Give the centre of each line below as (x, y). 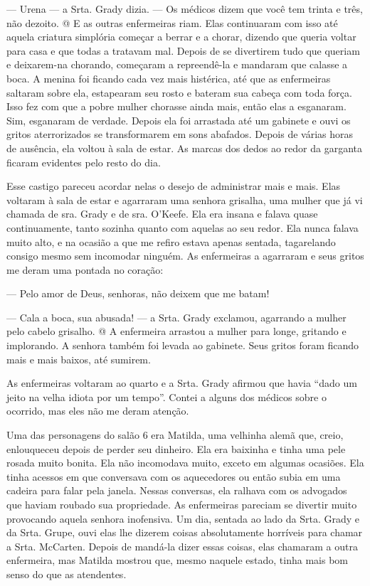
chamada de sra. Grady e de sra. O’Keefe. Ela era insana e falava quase (162, 214)
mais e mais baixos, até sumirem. (79, 359)
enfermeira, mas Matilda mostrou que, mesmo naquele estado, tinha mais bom (177, 560)
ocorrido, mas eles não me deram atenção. (98, 411)
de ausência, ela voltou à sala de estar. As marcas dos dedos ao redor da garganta (185, 148)
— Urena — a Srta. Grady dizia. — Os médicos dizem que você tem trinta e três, (185, 9)
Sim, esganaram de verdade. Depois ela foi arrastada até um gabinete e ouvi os (179, 120)
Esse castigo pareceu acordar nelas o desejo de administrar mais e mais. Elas (174, 186)
